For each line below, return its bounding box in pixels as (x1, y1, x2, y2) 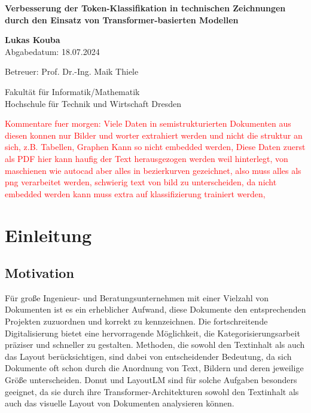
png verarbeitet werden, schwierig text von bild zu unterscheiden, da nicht (5, 176, 277, 188)
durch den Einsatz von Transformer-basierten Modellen (5, 13, 239, 26)
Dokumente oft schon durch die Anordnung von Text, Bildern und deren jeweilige (5, 362, 304, 374)
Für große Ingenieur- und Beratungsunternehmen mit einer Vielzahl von (5, 291, 269, 304)
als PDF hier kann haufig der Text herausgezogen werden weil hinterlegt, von (5, 152, 288, 164)
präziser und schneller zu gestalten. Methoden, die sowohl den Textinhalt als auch (5, 338, 305, 351)
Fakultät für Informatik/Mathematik (5, 85, 140, 97)
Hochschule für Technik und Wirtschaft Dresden (5, 97, 181, 109)
